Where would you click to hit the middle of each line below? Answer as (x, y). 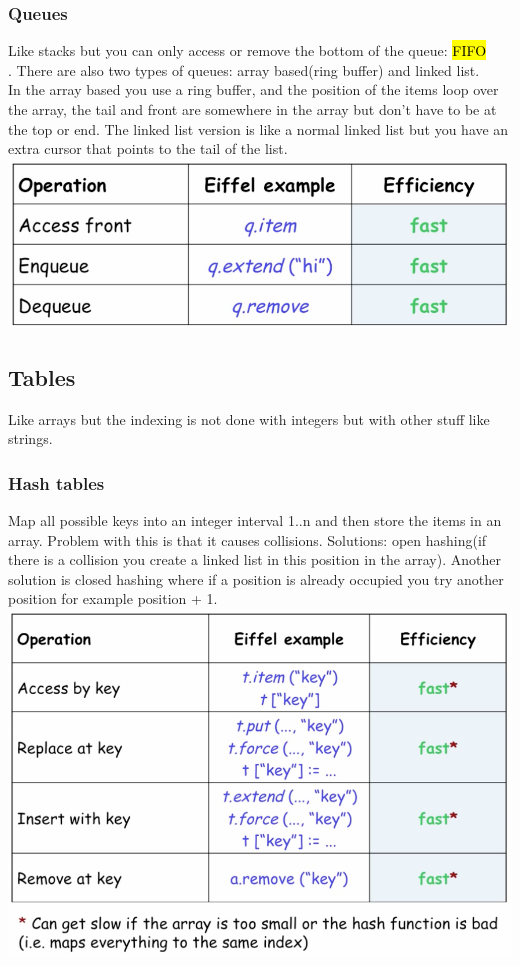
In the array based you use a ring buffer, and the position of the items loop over (253, 89)
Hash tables (56, 482)
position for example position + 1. (113, 598)
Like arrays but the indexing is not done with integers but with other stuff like (249, 418)
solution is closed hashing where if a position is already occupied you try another (256, 578)
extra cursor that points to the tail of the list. (148, 148)
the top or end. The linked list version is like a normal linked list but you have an (258, 128)
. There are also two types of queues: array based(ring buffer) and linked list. (244, 69)
